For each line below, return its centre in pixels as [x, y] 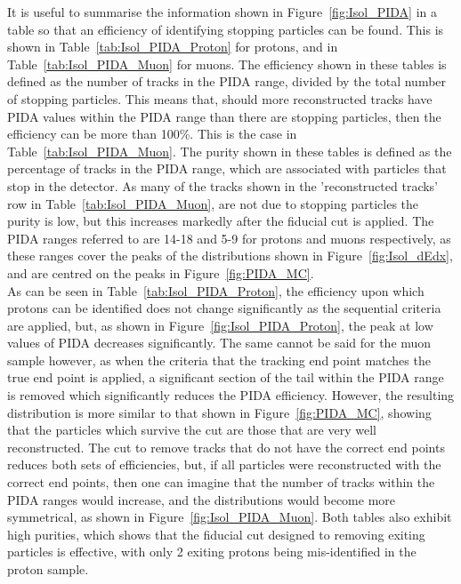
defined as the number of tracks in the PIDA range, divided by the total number [227, 81]
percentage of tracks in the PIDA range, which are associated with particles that [227, 168]
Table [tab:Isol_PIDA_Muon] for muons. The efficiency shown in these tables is [227, 64]
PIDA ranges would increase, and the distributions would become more [202, 499]
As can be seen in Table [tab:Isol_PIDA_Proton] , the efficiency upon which [216, 290]
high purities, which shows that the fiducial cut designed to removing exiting [216, 534]
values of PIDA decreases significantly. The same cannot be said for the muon [219, 343]
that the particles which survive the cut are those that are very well [192, 430]
